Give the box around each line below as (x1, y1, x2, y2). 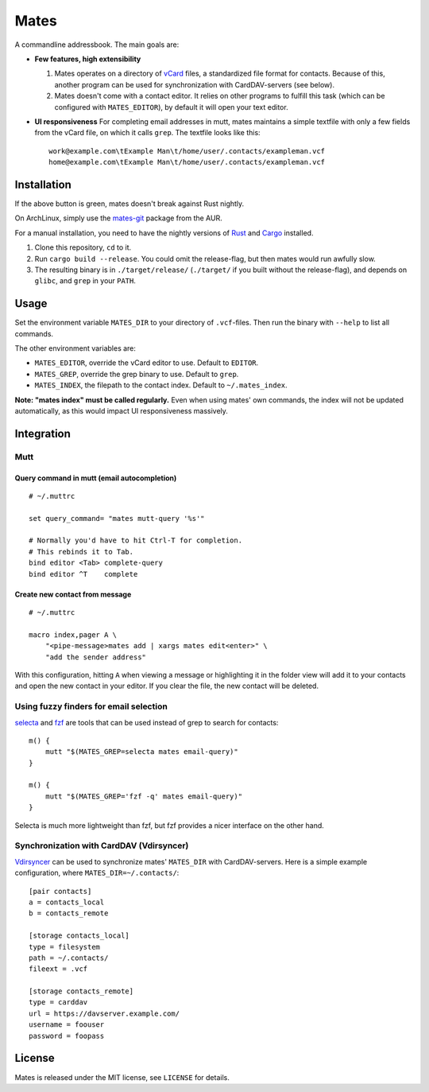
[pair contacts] (29, 887, 92, 896)
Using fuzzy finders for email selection (14, 701, 168, 712)
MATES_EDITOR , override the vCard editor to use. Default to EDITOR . (34, 358, 259, 367)
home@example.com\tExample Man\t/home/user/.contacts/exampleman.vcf (48, 157, 326, 167)
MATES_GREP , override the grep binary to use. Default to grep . (34, 369, 239, 379)
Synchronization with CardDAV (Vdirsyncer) (14, 840, 189, 851)
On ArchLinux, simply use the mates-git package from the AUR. (14, 213, 222, 223)
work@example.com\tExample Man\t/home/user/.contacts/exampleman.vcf (48, 146, 326, 155)
